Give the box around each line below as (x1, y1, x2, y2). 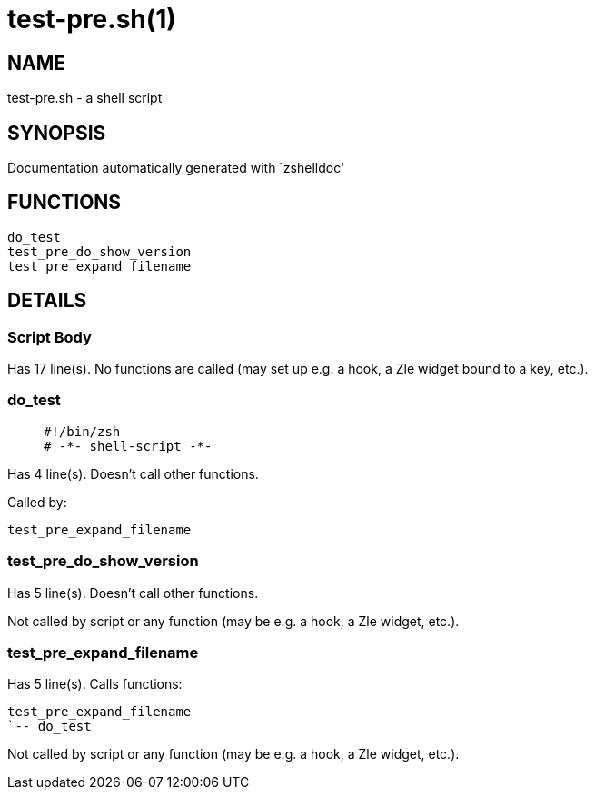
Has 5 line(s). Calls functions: (7, 676, 183, 692)
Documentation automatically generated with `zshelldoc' (7, 160, 345, 176)
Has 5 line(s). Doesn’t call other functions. (7, 584, 259, 601)
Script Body (7, 327, 92, 346)
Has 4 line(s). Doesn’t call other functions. (7, 465, 259, 482)
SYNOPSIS (7, 121, 106, 144)
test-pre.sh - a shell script (7, 90, 163, 106)
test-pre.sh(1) (7, 4, 176, 35)
